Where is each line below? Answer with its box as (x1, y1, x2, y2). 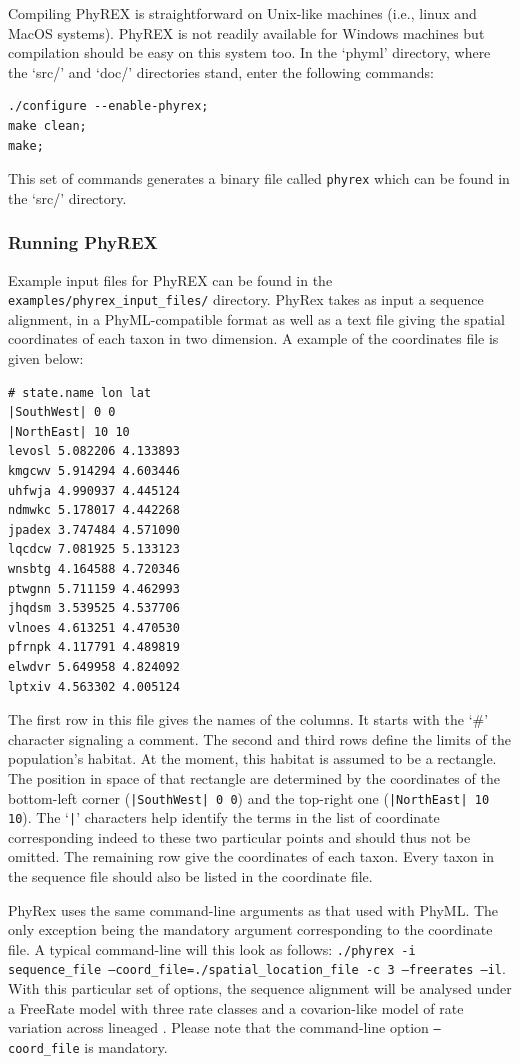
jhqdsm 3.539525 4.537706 (8, 601, 180, 616)
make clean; (8, 118, 87, 133)
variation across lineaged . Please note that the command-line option (8, 1017, 429, 1038)
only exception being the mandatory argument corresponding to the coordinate (8, 919, 493, 940)
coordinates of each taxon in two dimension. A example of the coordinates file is (8, 328, 499, 349)
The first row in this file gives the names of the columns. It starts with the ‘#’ (8, 709, 489, 730)
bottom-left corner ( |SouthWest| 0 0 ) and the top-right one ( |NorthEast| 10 (8, 787, 490, 808)
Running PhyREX (8, 230, 158, 255)
